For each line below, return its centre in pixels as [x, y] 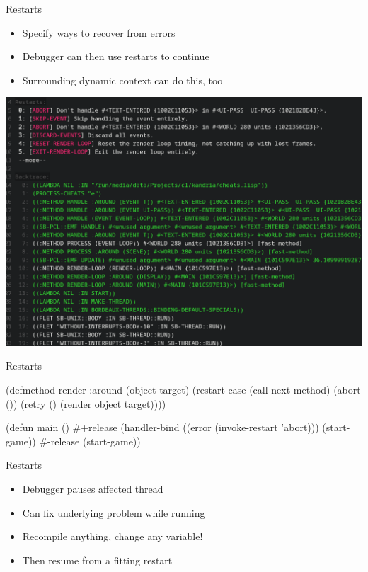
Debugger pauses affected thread [93, 488]
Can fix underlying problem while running [114, 512]
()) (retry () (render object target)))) [86, 403]
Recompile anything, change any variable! [113, 536]
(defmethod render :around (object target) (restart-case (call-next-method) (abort [183, 389]
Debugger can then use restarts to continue [116, 56]
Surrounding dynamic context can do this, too [122, 80]
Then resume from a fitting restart [97, 560]
